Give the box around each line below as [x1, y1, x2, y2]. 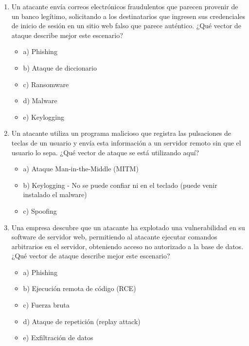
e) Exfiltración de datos [23, 332, 93, 343]
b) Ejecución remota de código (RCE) [23, 283, 136, 293]
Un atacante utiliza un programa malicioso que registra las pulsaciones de [11, 128, 231, 138]
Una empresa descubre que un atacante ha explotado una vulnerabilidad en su [11, 222, 245, 232]
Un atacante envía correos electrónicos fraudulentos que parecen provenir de [11, 1, 238, 11]
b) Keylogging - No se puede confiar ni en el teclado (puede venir [23, 180, 217, 190]
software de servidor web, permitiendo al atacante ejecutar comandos [11, 232, 217, 242]
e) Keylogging [23, 111, 64, 122]
